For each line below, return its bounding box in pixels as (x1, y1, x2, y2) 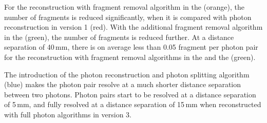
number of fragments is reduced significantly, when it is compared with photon (4, 11, 252, 22)
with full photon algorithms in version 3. (4, 109, 131, 119)
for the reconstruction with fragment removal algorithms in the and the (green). (4, 51, 256, 62)
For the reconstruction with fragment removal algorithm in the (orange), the (4, 2, 245, 12)
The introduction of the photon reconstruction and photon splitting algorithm (4, 69, 250, 79)
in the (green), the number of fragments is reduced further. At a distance (4, 31, 234, 42)
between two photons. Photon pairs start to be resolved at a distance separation (4, 89, 256, 99)
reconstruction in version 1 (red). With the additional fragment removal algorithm (4, 22, 263, 32)
